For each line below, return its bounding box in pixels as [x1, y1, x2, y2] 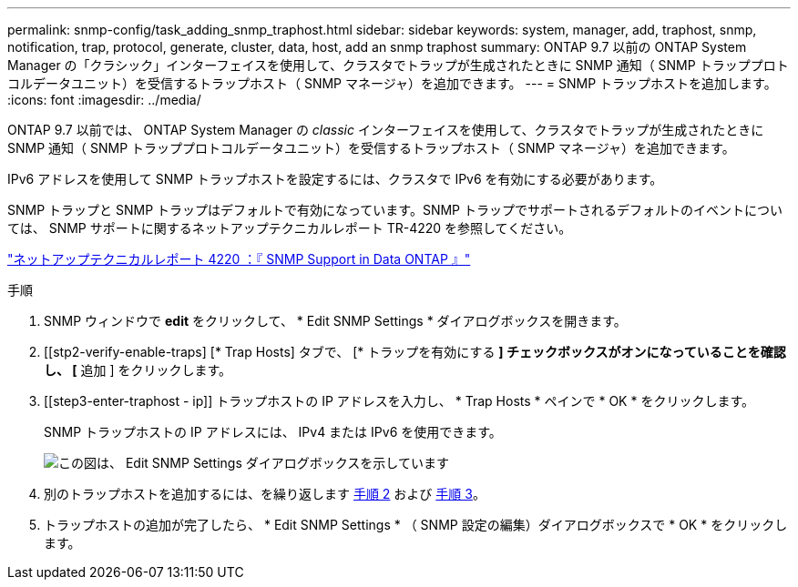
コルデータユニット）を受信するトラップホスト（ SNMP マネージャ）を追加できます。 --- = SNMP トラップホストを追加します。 [7, 76, 777, 91]
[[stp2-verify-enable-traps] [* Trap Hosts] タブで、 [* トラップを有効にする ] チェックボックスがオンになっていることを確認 [44, 344, 786, 359]
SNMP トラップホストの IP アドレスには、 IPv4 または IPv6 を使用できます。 [44, 424, 502, 440]
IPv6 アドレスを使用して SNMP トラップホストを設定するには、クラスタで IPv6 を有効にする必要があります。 [7, 171, 663, 187]
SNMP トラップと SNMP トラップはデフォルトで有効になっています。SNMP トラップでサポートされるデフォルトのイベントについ [7, 202, 783, 218]
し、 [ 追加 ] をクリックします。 [44, 362, 232, 378]
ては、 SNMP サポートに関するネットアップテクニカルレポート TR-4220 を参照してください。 [7, 220, 572, 236]
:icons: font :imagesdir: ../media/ [7, 92, 201, 107]
